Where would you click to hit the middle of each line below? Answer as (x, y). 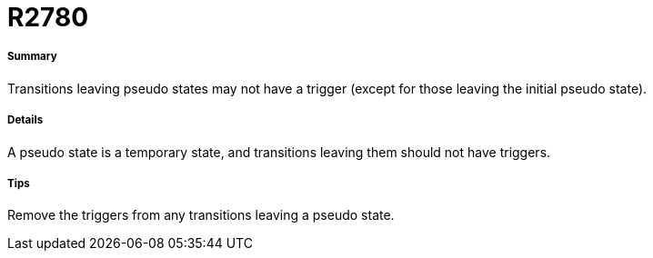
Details (25, 120)
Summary (32, 57)
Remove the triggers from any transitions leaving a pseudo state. (201, 215)
